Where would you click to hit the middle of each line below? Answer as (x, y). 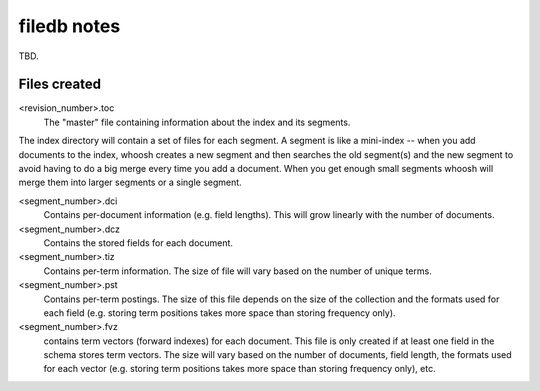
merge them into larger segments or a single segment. (130, 182)
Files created (60, 84)
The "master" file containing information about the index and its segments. (197, 122)
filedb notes (69, 26)
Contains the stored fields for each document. (138, 242)
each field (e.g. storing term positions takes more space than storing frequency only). (219, 312)
